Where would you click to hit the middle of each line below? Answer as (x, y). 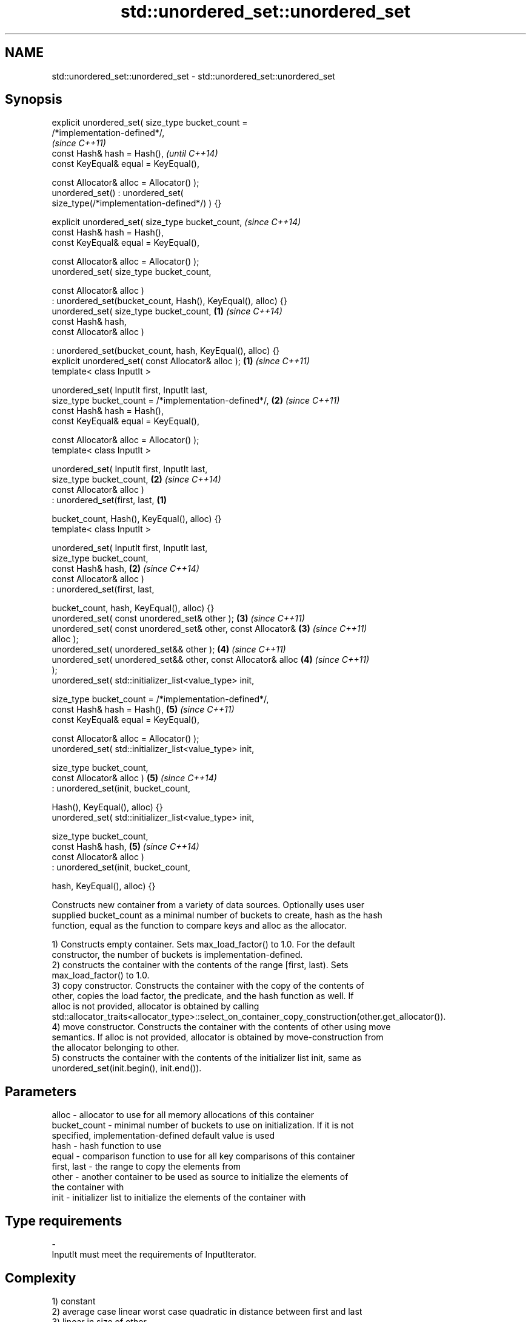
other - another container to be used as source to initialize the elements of (200, 1177)
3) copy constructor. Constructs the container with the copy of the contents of (208, 986)
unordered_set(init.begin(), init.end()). (127, 1068)
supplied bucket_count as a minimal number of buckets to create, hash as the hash (217, 915)
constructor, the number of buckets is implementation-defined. (177, 955)
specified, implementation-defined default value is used (163, 1136)
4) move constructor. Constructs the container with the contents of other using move (221, 1027)
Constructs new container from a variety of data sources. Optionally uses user (208, 905)
